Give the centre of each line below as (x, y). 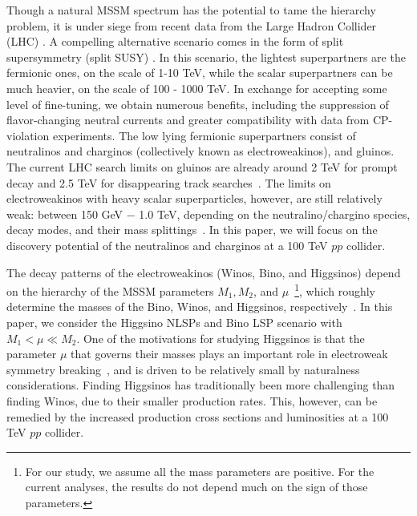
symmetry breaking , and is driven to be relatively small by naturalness (183, 369)
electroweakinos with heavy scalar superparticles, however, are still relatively (194, 198)
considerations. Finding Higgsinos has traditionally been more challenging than (201, 385)
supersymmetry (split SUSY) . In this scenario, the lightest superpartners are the (206, 56)
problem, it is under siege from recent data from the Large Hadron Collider (192, 25)
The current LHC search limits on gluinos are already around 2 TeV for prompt (202, 166)
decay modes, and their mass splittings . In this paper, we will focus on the (192, 230)
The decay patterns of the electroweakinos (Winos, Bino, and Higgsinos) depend (204, 272)
